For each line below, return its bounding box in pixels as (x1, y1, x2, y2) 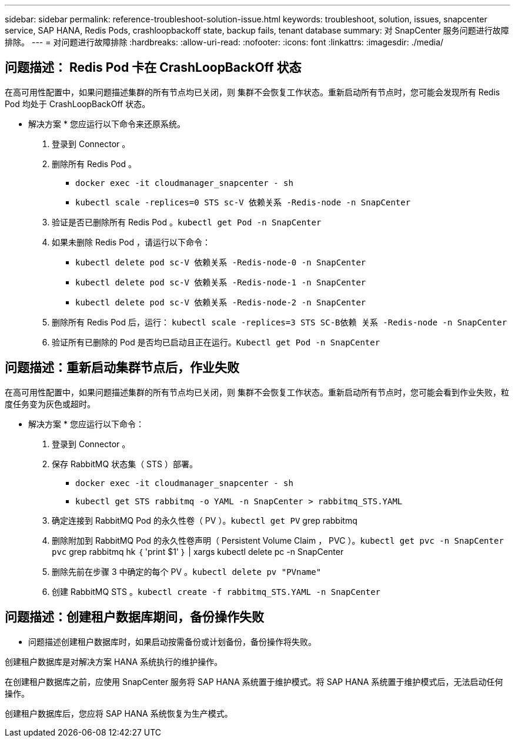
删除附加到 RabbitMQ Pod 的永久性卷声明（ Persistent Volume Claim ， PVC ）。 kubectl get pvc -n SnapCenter (52, 535, 504, 545)
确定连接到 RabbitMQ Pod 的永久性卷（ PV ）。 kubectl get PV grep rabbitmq (52, 515, 357, 525)
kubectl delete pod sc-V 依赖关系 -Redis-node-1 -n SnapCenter (75, 277, 366, 287)
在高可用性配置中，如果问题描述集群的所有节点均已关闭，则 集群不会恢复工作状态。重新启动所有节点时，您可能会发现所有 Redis (5, 86, 500, 97)
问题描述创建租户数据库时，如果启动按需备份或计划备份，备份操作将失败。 (28, 636, 316, 647)
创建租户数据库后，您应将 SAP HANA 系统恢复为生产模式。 (5, 708, 233, 718)
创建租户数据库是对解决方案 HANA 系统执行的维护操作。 (5, 656, 223, 667)
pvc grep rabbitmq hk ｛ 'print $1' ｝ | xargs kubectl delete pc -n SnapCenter (52, 546, 344, 557)
